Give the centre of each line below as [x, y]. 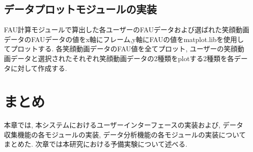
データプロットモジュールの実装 [80, 9]
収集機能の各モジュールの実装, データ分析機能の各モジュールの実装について [125, 134]
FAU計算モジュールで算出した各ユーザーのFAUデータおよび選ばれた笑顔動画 [127, 30]
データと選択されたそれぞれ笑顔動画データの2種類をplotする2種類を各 [122, 58]
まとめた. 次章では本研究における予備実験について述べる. [96, 144]
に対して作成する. [39, 68]
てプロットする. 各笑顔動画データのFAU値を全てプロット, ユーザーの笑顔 [121, 49]
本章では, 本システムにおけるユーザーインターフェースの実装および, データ [124, 125]
